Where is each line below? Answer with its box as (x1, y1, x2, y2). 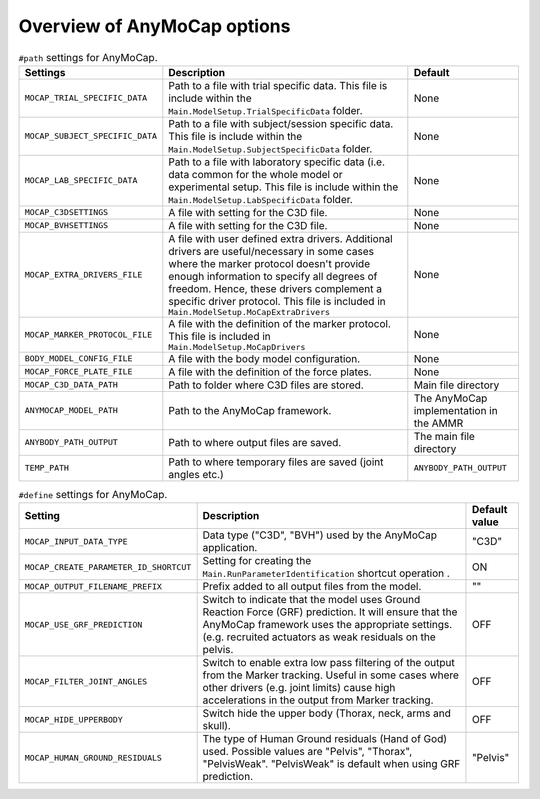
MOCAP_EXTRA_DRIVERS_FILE (24, 269, 143, 280)
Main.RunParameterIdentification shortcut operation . (202, 566, 450, 580)
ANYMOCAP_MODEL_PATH (24, 405, 119, 416)
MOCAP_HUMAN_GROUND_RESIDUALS (24, 752, 162, 763)
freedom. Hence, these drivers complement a (168, 281, 383, 295)
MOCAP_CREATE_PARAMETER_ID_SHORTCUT (24, 561, 192, 572)
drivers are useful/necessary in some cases (168, 244, 375, 258)
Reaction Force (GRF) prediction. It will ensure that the (202, 605, 458, 619)
